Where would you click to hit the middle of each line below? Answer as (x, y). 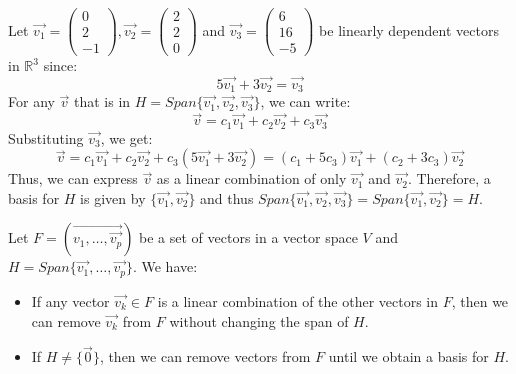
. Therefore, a (449, 178)
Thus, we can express (73, 178)
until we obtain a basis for (408, 356)
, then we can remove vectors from (205, 356)
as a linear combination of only (251, 178)
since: (60, 65)
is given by (113, 197)
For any (31, 101)
